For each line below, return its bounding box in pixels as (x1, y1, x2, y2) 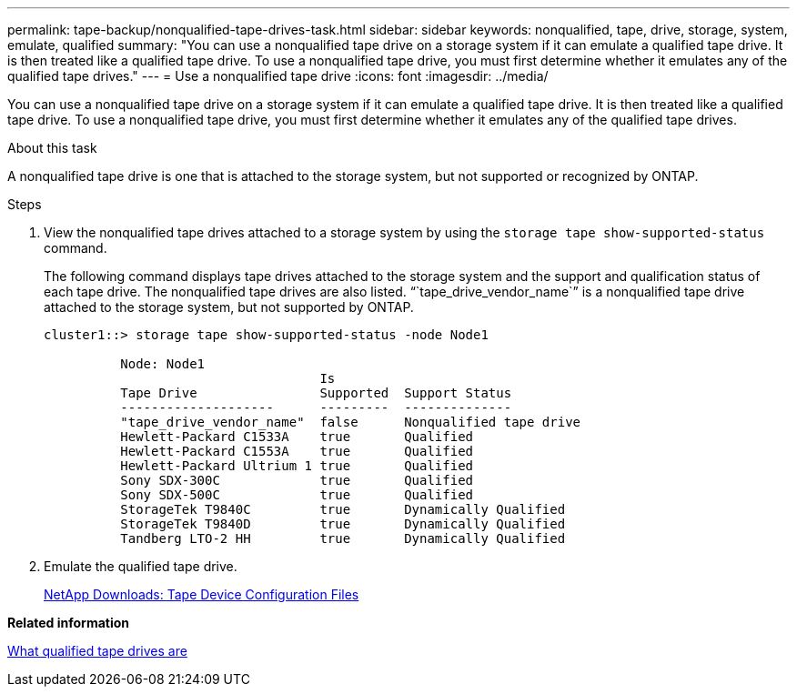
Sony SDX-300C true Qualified (120, 473, 474, 488)
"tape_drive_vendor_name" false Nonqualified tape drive (120, 415, 581, 429)
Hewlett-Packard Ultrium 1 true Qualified (120, 458, 474, 473)
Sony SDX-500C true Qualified (120, 488, 474, 502)
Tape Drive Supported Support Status (120, 386, 512, 400)
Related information (7, 615, 130, 630)
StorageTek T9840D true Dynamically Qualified (120, 517, 566, 531)
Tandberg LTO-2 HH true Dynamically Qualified (120, 531, 566, 546)
